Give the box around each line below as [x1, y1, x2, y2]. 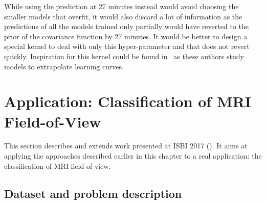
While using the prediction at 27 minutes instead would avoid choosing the [4, 1, 239, 11]
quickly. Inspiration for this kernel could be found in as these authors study [4, 50, 244, 61]
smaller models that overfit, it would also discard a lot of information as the [4, 11, 242, 21]
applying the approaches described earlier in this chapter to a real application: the [4, 150, 262, 161]
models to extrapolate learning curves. [4, 61, 124, 71]
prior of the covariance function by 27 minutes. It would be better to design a [4, 31, 248, 41]
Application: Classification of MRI [4, 91, 251, 112]
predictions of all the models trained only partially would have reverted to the [4, 21, 249, 32]
